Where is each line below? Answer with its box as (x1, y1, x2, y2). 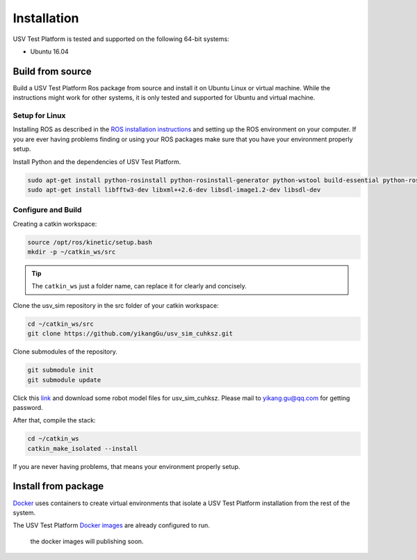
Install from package (13, 480, 104, 493)
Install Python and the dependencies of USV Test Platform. (13, 157, 181, 166)
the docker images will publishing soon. (30, 537, 144, 545)
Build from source (13, 65, 92, 77)
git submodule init (27, 366, 94, 374)
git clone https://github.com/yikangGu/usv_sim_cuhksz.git (27, 330, 233, 338)
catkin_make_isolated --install (27, 445, 138, 452)
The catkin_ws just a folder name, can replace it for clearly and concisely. (31, 282, 247, 290)
